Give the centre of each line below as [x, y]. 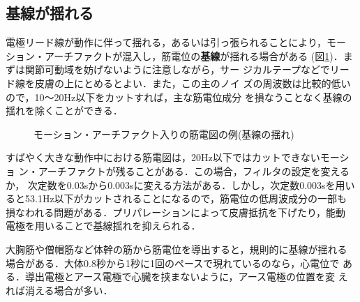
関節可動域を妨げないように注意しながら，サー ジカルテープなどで [177, 69]
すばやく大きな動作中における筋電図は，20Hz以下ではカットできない [163, 157]
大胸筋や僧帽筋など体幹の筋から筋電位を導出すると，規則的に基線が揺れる [177, 249]
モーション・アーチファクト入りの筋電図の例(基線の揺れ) [164, 134]
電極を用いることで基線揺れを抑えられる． [103, 226]
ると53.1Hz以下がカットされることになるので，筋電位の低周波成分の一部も [177, 198]
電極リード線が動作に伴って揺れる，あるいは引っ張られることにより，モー [176, 42]
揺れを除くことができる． [64, 111]
